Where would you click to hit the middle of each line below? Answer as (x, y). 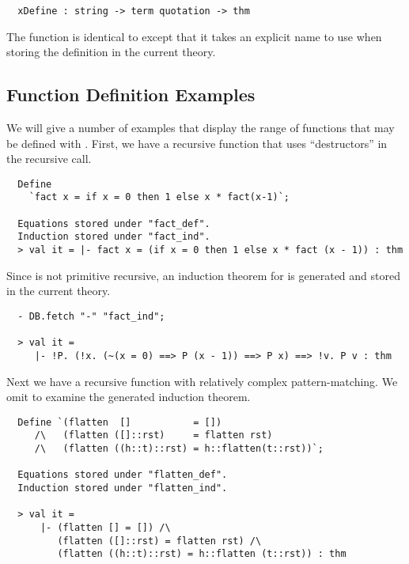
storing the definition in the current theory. (111, 52)
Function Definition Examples (131, 95)
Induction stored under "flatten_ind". (123, 488)
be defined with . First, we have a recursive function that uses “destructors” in (197, 143)
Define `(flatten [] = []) (120, 422)
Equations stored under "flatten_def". (123, 475)
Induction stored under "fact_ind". (114, 237)
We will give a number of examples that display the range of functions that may (201, 128)
